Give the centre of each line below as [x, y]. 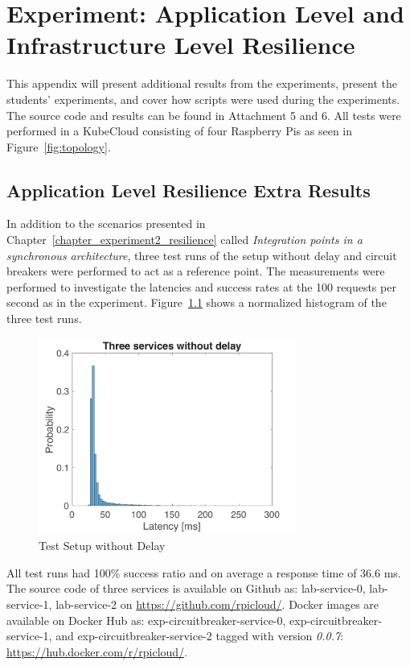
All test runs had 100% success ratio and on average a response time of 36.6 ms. [204, 572]
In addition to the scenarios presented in [106, 223]
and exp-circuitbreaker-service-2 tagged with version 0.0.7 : [200, 636]
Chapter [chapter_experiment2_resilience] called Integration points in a [184, 240]
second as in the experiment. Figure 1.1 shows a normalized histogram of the [197, 302]
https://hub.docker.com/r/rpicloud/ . [97, 651]
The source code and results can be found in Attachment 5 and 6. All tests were [204, 115]
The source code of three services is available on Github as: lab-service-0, [186, 588]
